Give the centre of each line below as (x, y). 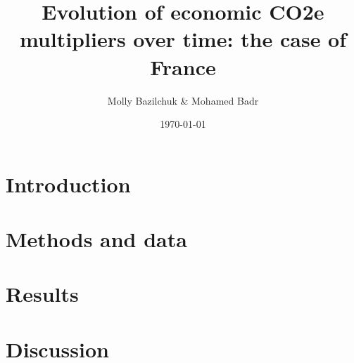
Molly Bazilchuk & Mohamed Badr (183, 100)
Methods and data (96, 239)
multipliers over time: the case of (183, 39)
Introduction (68, 184)
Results (42, 294)
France (183, 66)
